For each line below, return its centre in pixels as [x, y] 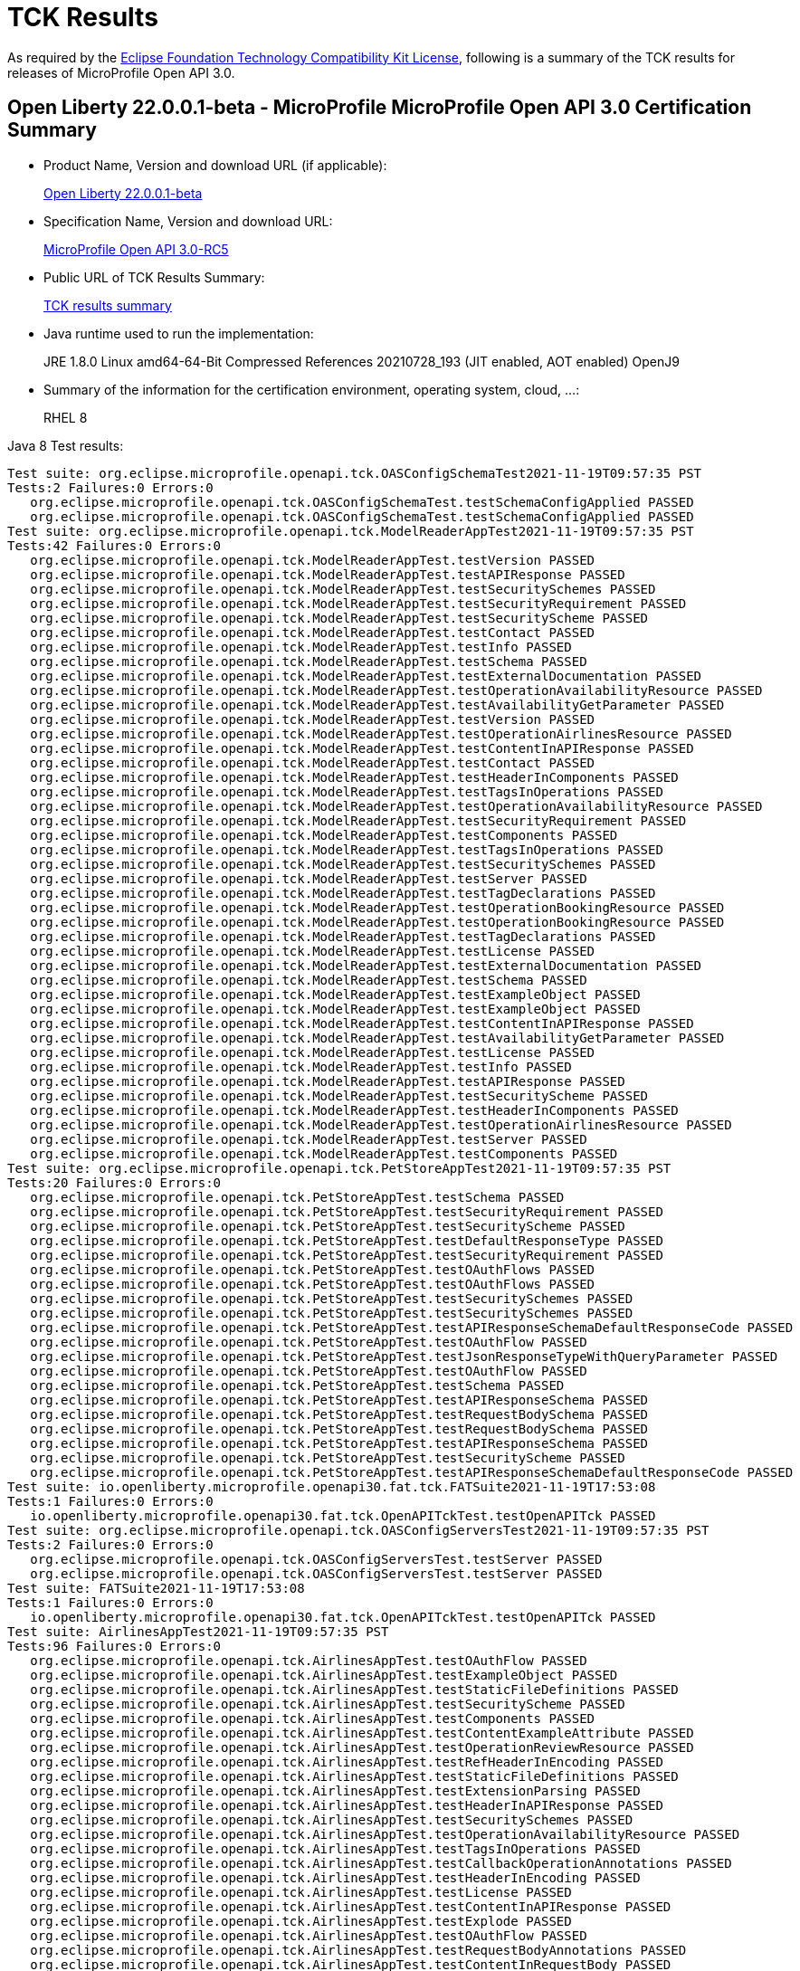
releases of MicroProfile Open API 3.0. [121, 72]
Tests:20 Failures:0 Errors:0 [114, 1182]
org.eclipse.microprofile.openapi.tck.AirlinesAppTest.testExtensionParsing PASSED [335, 1790]
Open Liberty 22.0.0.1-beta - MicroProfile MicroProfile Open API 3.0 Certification [380, 108]
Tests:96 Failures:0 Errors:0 [114, 1646]
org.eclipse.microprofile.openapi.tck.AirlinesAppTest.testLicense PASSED [301, 1892]
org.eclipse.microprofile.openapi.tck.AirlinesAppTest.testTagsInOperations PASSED [335, 1848]
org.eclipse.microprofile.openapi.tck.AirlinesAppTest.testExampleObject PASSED [324, 1675]
